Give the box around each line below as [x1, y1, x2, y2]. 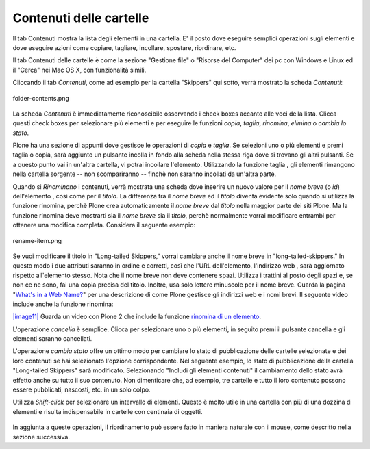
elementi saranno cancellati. [12, 335, 92, 343]
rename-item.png [12, 236, 62, 244]
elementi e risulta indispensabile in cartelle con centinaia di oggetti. [12, 407, 203, 415]
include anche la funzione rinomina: [12, 300, 114, 308]
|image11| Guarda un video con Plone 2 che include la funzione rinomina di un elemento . [12, 312, 262, 321]
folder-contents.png [12, 94, 70, 102]
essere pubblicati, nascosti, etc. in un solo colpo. [12, 385, 151, 394]
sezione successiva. [12, 433, 70, 441]
